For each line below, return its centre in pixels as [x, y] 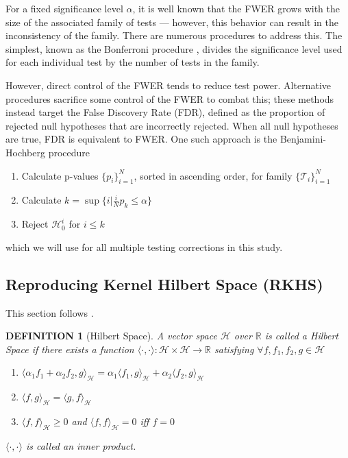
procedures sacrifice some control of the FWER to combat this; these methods [170, 98]
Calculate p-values [60, 175]
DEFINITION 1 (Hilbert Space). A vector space [111, 336]
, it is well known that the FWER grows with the [236, 8]
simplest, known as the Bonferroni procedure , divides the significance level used [174, 48]
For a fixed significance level [64, 8]
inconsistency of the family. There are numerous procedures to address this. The [174, 35]
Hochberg [25, 152]
